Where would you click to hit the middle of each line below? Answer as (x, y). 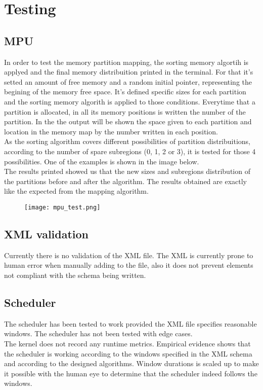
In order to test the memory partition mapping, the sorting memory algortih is (126, 62)
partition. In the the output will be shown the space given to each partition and (128, 121)
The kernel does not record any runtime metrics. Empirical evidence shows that (127, 343)
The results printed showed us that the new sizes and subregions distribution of (127, 171)
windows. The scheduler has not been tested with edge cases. (98, 333)
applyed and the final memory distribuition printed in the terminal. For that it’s (129, 72)
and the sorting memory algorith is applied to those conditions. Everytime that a (130, 101)
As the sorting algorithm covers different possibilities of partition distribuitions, (127, 141)
